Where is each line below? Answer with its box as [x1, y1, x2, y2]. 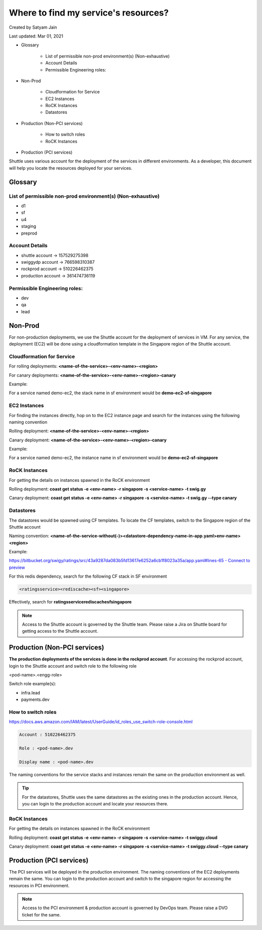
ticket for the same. [22, 912, 61, 917]
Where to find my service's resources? [9, 7, 169, 18]
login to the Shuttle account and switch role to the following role [9, 663, 137, 669]
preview [9, 565, 25, 570]
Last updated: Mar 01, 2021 [9, 33, 63, 39]
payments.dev [21, 696, 50, 703]
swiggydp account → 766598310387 [21, 259, 95, 265]
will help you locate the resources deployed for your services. [9, 165, 132, 171]
